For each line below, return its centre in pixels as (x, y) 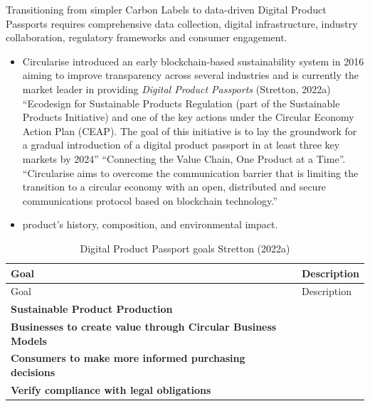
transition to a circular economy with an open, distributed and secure (174, 187)
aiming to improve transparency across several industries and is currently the (190, 75)
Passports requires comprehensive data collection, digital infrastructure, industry (182, 23)
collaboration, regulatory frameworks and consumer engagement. (147, 37)
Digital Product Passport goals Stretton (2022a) (185, 248)
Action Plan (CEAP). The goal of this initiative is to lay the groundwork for (190, 130)
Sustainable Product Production (92, 309)
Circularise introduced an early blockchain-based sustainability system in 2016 (193, 61)
